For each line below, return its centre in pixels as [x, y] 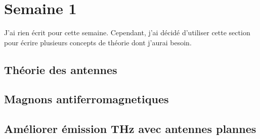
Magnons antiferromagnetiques [86, 99]
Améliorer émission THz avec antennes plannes [130, 129]
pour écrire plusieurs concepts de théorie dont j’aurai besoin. [98, 42]
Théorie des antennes [61, 69]
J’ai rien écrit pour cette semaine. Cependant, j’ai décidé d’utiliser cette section [127, 32]
